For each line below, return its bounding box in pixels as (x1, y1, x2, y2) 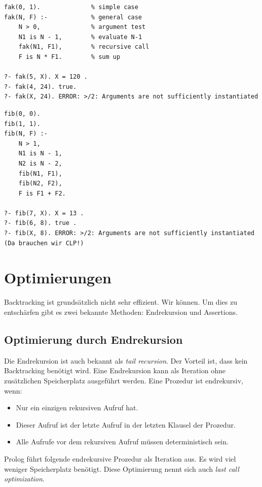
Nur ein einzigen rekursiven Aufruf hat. (16, 402, 138, 413)
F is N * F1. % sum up (18, 53, 121, 60)
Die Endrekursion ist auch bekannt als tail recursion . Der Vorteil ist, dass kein (4, 355, 248, 366)
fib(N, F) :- (4, 130, 48, 138)
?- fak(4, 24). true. (4, 83, 77, 90)
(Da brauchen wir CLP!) (4, 239, 84, 247)
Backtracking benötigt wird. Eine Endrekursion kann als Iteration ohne (4, 365, 226, 376)
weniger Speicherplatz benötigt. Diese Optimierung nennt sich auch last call (4, 463, 239, 474)
